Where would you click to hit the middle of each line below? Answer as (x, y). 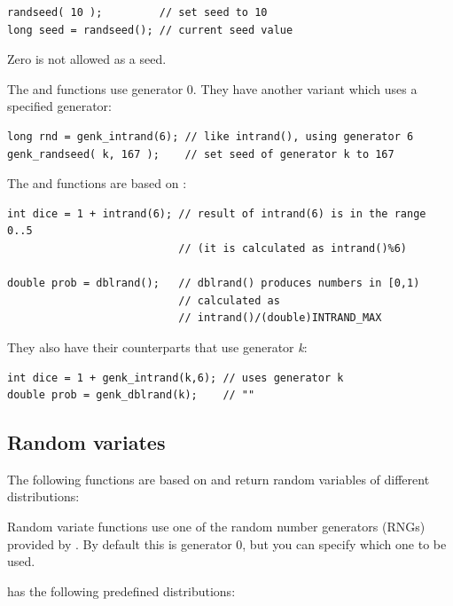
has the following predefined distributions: (121, 590)
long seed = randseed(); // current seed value (150, 30)
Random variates (86, 442)
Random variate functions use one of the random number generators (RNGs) (216, 527)
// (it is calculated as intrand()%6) (293, 248)
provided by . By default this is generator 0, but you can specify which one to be (227, 543)
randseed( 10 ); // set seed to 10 (137, 12)
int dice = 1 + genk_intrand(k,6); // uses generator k (176, 378)
